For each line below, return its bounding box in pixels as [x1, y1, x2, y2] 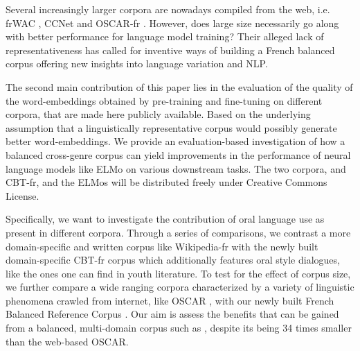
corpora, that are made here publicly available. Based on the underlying [6, 107, 311, 121]
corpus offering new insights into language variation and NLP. [6, 56, 268, 71]
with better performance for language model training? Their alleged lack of [6, 29, 324, 44]
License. [6, 188, 39, 203]
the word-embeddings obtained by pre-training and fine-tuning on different [6, 93, 323, 108]
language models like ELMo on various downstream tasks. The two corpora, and [6, 161, 346, 175]
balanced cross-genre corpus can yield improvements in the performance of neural [6, 147, 351, 162]
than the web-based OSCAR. [6, 334, 129, 348]
